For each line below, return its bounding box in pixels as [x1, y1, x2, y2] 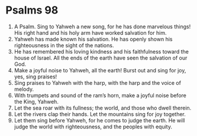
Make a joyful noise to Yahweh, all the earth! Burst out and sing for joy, [14, 67, 186, 74]
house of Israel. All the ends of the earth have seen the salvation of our [14, 54, 188, 61]
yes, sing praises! [14, 73, 57, 80]
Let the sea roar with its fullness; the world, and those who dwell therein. [14, 104, 192, 111]
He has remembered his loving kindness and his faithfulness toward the [14, 48, 189, 55]
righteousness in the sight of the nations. [14, 42, 114, 49]
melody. [14, 85, 34, 92]
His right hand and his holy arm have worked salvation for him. [14, 29, 167, 36]
